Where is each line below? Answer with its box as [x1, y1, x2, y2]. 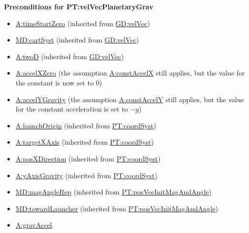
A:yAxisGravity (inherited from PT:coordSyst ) [15, 170, 158, 180]
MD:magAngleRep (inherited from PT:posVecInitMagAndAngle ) [15, 187, 212, 197]
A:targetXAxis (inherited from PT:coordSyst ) [15, 137, 154, 147]
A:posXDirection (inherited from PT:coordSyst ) [15, 153, 161, 163]
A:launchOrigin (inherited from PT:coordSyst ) [15, 120, 156, 130]
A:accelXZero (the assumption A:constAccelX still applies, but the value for [15, 68, 245, 78]
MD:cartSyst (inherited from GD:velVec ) [15, 35, 139, 45]
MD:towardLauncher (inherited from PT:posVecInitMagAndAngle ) [15, 203, 218, 213]
